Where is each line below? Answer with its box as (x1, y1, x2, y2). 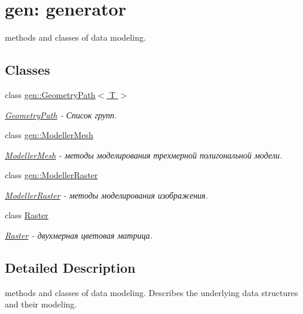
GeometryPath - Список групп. (5, 108, 117, 121)
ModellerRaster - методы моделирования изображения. (5, 188, 208, 201)
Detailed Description (5, 258, 136, 277)
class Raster (5, 209, 49, 221)
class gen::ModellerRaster (5, 169, 98, 181)
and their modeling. (5, 298, 77, 310)
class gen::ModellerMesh (5, 129, 93, 141)
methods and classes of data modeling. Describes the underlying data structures (5, 286, 298, 298)
